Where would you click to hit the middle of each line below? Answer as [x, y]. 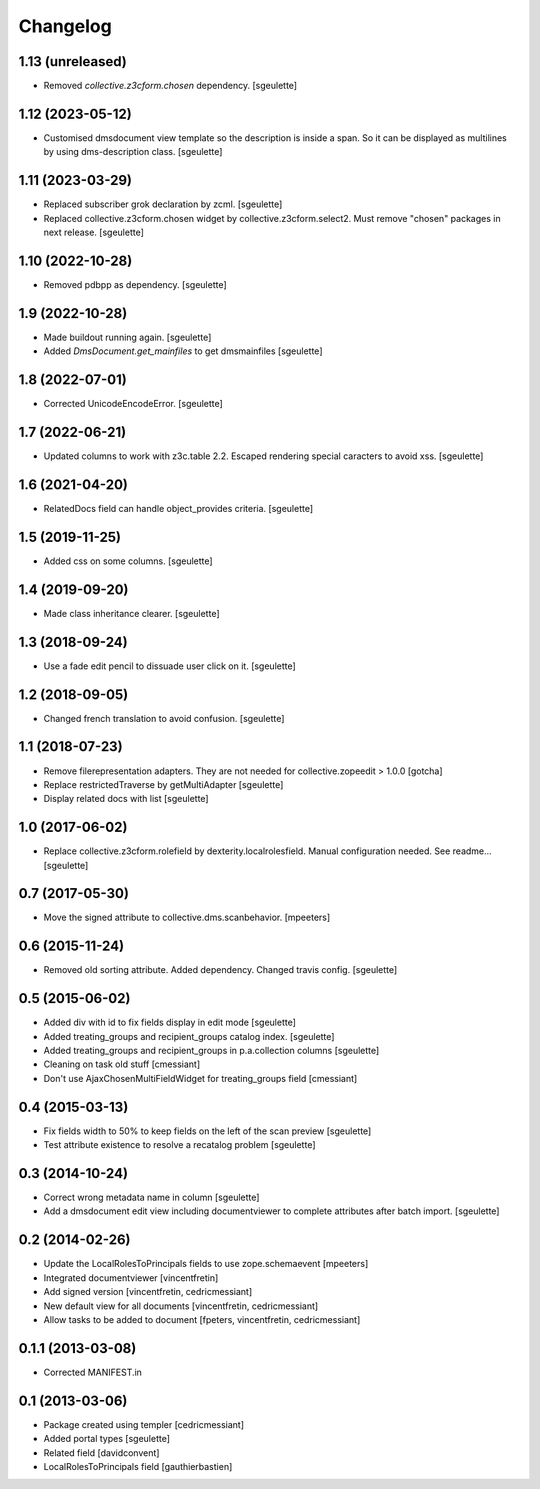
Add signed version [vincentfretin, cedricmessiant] [148, 1292]
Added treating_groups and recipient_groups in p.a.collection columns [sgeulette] [211, 1051]
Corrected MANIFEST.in [92, 1372]
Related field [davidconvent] [101, 1452]
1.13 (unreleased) [72, 61]
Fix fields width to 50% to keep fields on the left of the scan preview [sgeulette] [207, 1131]
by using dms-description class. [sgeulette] [133, 152]
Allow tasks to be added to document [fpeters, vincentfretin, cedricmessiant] [202, 1319]
